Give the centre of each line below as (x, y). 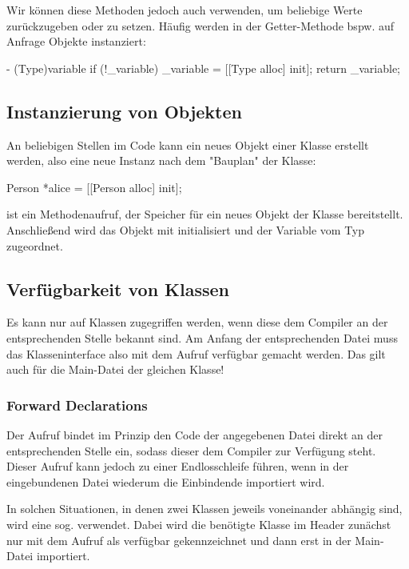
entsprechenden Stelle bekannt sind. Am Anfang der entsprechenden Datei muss (202, 337)
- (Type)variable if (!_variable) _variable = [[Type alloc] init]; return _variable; (204, 68)
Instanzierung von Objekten (124, 111)
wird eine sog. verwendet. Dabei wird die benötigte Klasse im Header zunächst (199, 524)
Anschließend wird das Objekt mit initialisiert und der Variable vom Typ (186, 229)
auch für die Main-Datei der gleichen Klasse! (115, 369)
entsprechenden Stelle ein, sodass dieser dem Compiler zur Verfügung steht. (191, 450)
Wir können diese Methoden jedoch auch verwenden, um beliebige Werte (185, 10)
